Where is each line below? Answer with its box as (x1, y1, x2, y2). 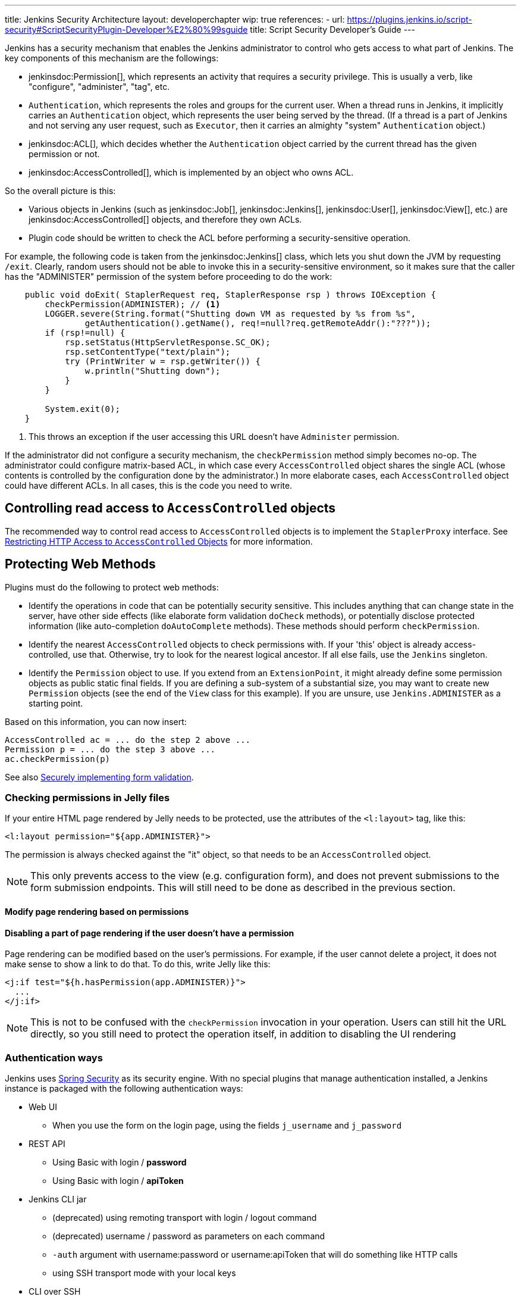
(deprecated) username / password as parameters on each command (52, 1231, 325, 1242)
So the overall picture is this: (5, 186, 116, 196)
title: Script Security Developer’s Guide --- (250, 24, 415, 35)
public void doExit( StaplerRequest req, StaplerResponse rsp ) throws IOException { (24, 290, 436, 299)
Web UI (29, 1102, 57, 1112)
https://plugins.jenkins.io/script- (347, 14, 472, 24)
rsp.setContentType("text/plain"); (65, 347, 231, 357)
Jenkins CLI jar (29, 1194, 87, 1205)
